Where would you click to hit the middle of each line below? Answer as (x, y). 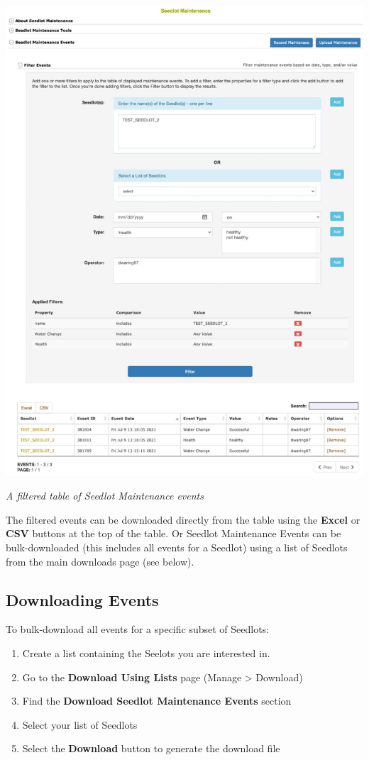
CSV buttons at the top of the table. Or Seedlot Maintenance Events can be (174, 533)
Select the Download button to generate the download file (151, 748)
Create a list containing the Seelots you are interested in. (146, 653)
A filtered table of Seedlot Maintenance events (105, 496)
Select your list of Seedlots (80, 724)
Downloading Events (82, 599)
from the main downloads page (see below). (100, 561)
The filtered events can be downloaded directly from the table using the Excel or (183, 519)
